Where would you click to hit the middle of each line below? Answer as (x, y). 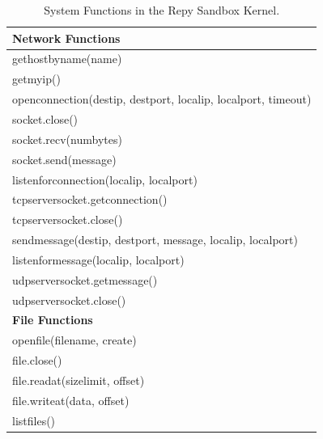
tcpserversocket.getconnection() (90, 199)
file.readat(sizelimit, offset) (79, 380)
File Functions (53, 320)
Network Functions (66, 38)
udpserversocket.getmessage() (85, 279)
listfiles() (34, 420)
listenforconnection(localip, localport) (105, 179)
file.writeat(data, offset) (71, 400)
